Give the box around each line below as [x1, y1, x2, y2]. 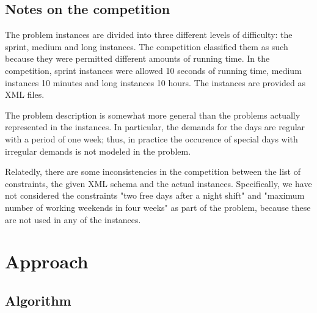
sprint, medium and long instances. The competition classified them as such [5, 40, 288, 53]
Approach [5, 249, 89, 274]
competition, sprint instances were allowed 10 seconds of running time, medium [5, 64, 302, 76]
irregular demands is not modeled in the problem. [5, 144, 191, 157]
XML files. [5, 88, 45, 101]
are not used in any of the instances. [5, 213, 141, 226]
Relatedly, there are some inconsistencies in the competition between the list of [5, 165, 301, 178]
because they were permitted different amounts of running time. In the [5, 52, 270, 65]
